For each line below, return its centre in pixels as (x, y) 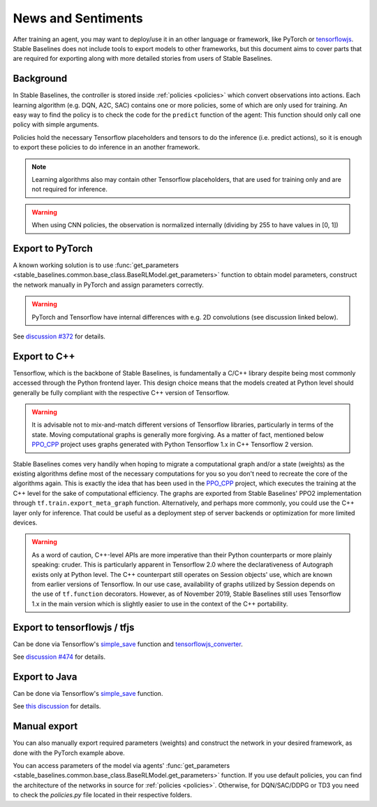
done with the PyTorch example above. (69, 752)
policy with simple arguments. (56, 124)
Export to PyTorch (53, 248)
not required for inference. (69, 190)
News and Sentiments (78, 18)
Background (40, 79)
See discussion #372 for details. (59, 336)
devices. (25, 522)
